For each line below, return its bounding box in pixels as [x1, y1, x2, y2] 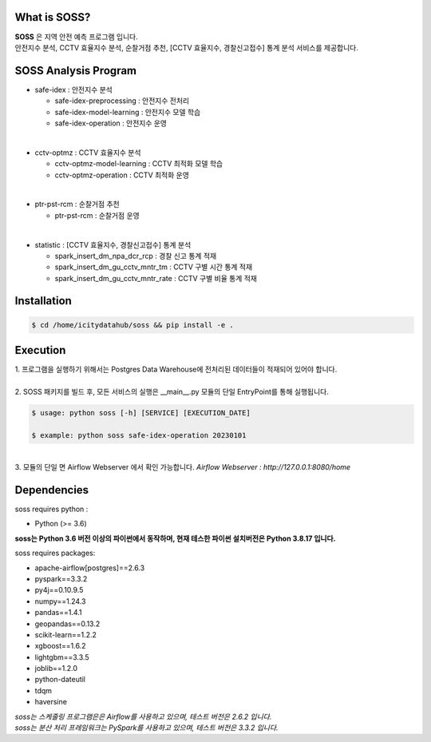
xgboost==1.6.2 [34, 641, 86, 651]
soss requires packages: [14, 548, 96, 558]
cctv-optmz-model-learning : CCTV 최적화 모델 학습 [54, 159, 223, 169]
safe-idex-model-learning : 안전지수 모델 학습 [54, 107, 201, 117]
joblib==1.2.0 [34, 664, 78, 673]
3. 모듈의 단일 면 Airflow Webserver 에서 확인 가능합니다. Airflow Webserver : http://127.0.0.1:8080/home [14, 462, 351, 472]
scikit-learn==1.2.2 [34, 629, 97, 639]
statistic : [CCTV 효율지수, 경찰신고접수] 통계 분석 [34, 240, 192, 249]
